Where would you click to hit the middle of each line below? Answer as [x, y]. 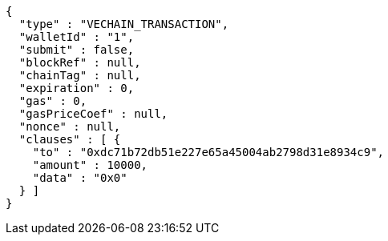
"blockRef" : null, [80, 62]
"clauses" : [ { [70, 139]
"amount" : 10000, [90, 165]
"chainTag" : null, [80, 75]
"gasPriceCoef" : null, [93, 114]
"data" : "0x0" [80, 178]
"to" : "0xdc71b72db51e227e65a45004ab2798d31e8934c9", [208, 152]
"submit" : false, [77, 50]
